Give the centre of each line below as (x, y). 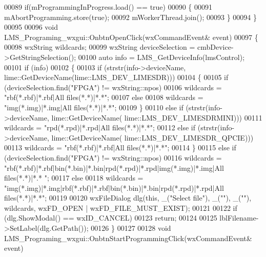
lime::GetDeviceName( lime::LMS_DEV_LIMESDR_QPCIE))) (152, 137)
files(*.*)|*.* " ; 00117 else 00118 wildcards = (74, 178)
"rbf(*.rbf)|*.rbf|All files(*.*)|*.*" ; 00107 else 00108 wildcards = (104, 97)
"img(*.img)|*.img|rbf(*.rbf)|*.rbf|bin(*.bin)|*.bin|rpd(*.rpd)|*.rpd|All (114, 187)
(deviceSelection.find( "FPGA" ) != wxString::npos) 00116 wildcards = (113, 157)
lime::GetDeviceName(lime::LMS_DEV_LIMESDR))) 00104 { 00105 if (116, 77)
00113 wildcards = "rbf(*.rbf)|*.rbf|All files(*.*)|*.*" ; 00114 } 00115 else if (120, 147)
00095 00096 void (31, 27)
